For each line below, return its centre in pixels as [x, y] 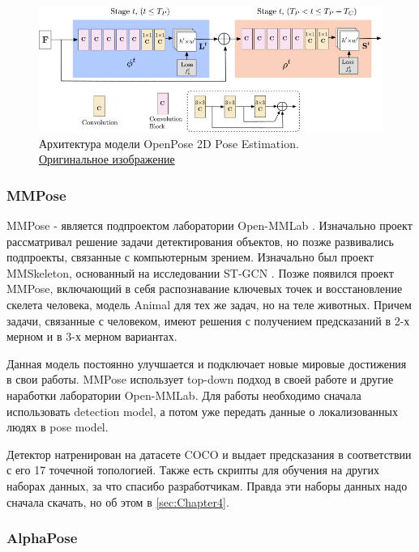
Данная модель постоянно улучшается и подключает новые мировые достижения [207, 363]
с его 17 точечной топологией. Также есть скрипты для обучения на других [193, 470]
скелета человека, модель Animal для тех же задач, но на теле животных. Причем [209, 305]
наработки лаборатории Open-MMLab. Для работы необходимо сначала [184, 395]
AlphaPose [42, 538]
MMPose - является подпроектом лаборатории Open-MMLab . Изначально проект [209, 225]
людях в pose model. [58, 427]
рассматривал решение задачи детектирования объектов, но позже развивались [200, 241]
